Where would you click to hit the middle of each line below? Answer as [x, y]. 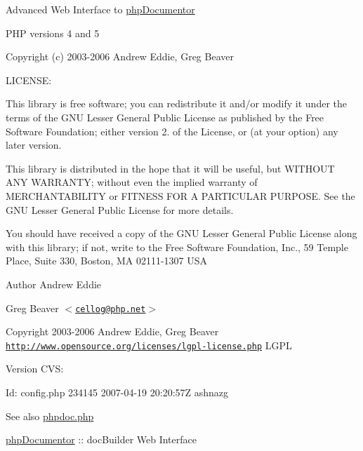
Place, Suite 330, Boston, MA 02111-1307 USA [107, 261]
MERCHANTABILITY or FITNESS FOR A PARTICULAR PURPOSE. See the [180, 195]
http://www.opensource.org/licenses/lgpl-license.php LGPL [149, 345]
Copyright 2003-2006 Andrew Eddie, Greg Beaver [112, 331]
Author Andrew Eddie [54, 284]
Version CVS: [35, 369]
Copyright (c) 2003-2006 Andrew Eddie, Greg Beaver [120, 56]
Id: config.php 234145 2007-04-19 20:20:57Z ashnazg [117, 392]
